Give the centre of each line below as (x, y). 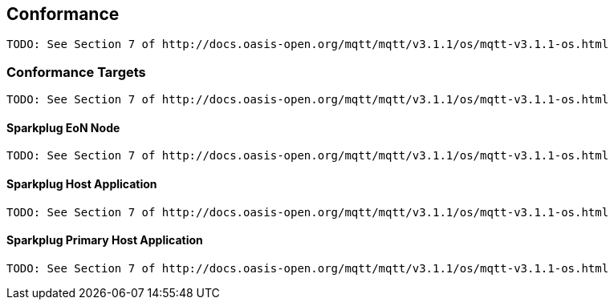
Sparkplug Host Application (82, 184)
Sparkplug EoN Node (63, 127)
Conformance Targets (76, 72)
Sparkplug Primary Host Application (105, 240)
